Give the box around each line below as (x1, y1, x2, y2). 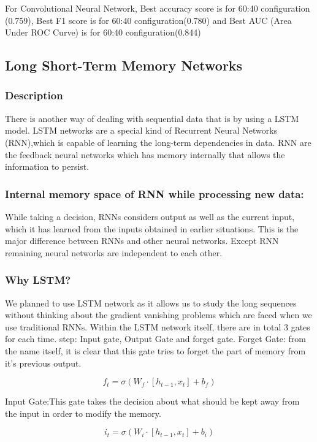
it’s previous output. (5, 356, 82, 369)
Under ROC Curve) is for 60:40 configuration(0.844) (5, 26, 201, 39)
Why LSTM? (5, 272, 71, 288)
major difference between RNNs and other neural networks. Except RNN (5, 234, 279, 247)
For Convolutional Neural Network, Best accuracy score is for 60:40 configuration (5, 2, 310, 14)
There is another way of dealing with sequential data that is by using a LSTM (5, 112, 299, 124)
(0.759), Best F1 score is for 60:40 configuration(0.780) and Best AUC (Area (5, 13, 292, 26)
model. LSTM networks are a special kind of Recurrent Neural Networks (5, 124, 278, 137)
